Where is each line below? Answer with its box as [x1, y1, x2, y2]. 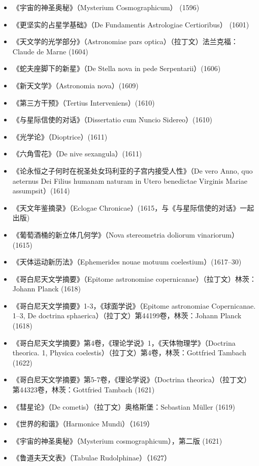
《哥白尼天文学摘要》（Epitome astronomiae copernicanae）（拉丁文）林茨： [12, 273, 256, 284]
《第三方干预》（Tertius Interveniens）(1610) [12, 97, 155, 108]
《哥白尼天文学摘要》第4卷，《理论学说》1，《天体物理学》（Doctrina [12, 337, 236, 348]
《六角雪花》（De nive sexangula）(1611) [12, 148, 142, 159]
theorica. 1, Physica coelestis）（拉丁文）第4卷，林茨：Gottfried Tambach [12, 347, 246, 358]
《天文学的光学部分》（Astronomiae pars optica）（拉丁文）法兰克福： [12, 36, 238, 47]
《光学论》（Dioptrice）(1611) [12, 131, 108, 142]
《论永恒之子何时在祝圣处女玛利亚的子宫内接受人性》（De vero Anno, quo [12, 165, 253, 176]
